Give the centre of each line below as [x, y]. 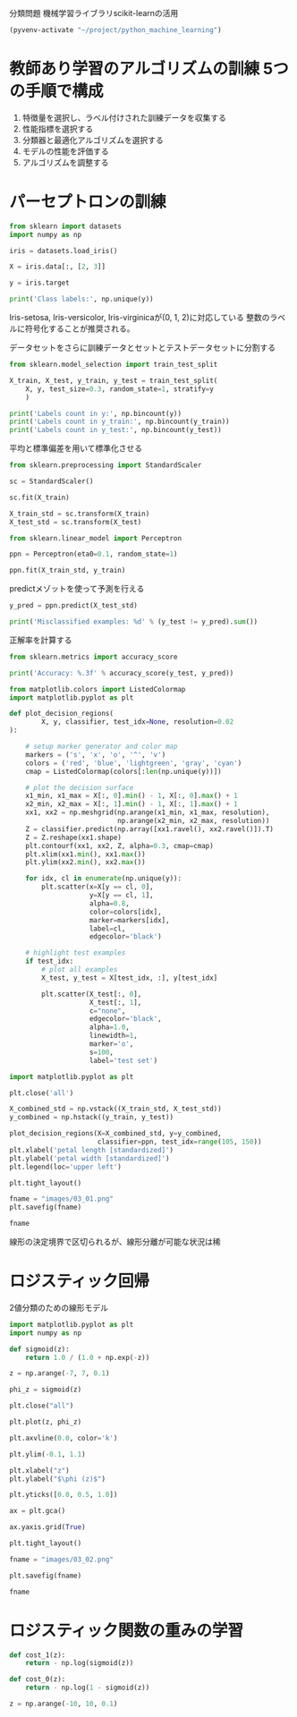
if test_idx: [50, 961]
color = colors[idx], [126, 912]
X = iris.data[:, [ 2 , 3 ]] [57, 267]
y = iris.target [39, 283]
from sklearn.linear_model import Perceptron [95, 538]
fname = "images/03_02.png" [62, 1560]
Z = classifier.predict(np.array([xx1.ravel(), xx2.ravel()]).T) [150, 829]
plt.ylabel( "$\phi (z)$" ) [57, 1479]
